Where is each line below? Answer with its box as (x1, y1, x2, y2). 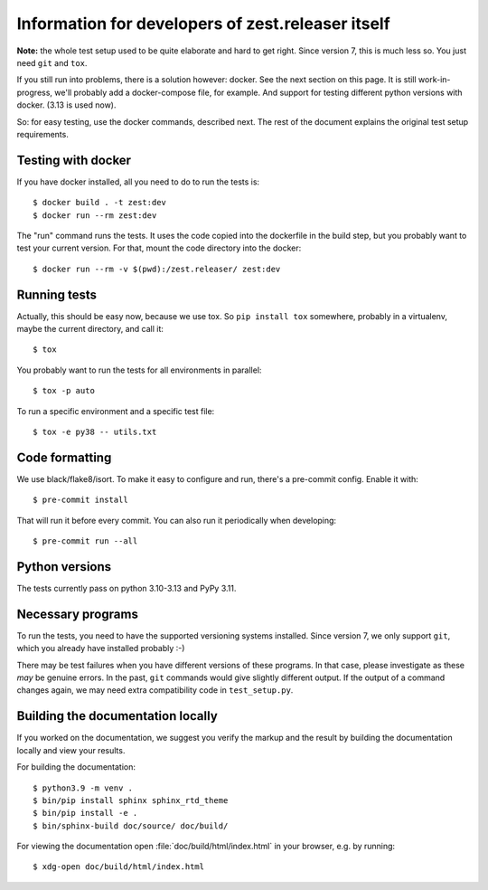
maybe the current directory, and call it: (16, 324, 164, 335)
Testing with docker (16, 152, 131, 167)
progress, (16, 87, 53, 98)
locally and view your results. (16, 744, 126, 755)
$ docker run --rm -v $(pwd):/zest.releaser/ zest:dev (33, 263, 281, 274)
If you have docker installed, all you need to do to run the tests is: (16, 176, 260, 187)
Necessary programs (16, 606, 139, 621)
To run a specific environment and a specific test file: (16, 405, 215, 416)
